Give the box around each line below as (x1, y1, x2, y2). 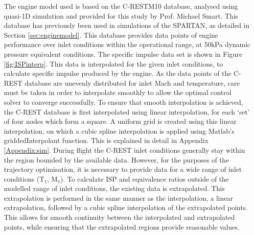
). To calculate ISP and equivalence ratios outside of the (60, 173, 229, 184)
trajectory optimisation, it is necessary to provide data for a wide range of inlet (4, 164, 242, 174)
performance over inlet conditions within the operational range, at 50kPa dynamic (4, 39, 251, 49)
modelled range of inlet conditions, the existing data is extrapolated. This (4, 183, 225, 193)
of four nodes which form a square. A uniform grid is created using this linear (4, 116, 237, 126)
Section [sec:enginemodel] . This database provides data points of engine (4, 29, 218, 40)
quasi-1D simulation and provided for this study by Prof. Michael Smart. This (4, 10, 238, 21)
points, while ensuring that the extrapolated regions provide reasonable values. (4, 221, 240, 232)
